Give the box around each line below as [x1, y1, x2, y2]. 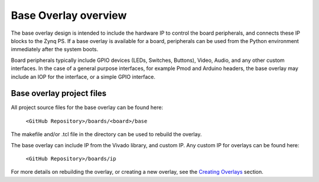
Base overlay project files [11, 88, 107, 98]
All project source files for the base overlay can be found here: [11, 104, 164, 111]
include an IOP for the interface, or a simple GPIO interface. [11, 73, 156, 80]
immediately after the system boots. [11, 46, 99, 53]
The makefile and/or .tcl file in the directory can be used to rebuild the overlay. [11, 131, 202, 138]
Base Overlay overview [11, 9, 127, 22]
